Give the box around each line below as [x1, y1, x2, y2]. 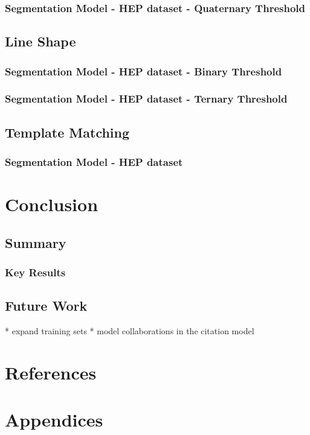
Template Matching [5, 122, 130, 141]
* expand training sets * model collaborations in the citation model [5, 325, 254, 337]
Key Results [5, 265, 66, 280]
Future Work [5, 296, 88, 315]
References [5, 360, 97, 384]
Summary [5, 233, 66, 252]
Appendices [5, 407, 103, 432]
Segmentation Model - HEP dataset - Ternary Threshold [5, 91, 288, 106]
